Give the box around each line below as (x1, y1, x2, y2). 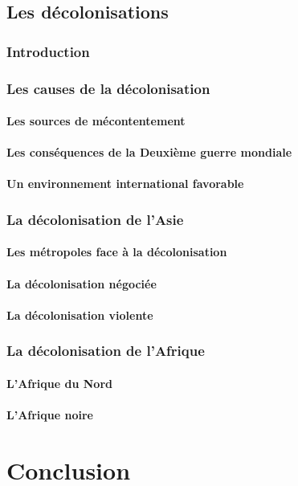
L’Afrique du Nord (6, 374, 113, 391)
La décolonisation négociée (6, 275, 157, 292)
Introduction (6, 41, 90, 61)
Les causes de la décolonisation (6, 78, 210, 98)
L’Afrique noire (6, 406, 93, 423)
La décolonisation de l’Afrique (6, 341, 205, 361)
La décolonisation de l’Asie (6, 209, 184, 229)
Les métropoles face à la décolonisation (6, 243, 227, 260)
